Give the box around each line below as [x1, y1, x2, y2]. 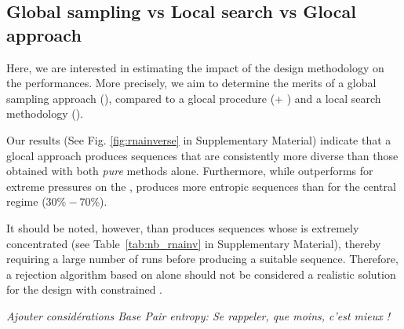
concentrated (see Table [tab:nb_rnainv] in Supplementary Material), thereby [6, 235, 381, 251]
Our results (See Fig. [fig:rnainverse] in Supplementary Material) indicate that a [6, 131, 391, 148]
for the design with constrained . [6, 281, 162, 298]
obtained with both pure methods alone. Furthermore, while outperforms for [6, 163, 373, 179]
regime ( [6, 193, 46, 210]
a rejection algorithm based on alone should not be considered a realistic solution [6, 265, 396, 282]
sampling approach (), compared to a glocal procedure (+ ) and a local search [6, 90, 381, 106]
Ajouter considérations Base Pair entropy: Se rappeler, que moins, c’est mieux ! [6, 307, 391, 324]
